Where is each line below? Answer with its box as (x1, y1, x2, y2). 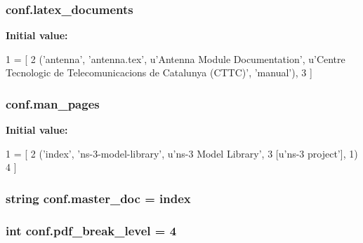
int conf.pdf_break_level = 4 (6, 221, 177, 239)
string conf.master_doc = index (6, 189, 191, 207)
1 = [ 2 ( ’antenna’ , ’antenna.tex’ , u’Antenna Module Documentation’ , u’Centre (6, 51, 345, 66)
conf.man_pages (6, 95, 100, 112)
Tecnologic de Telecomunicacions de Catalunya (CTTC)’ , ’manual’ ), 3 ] (6, 65, 312, 80)
